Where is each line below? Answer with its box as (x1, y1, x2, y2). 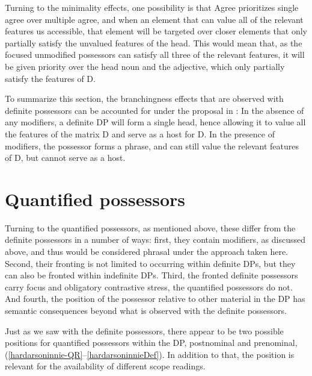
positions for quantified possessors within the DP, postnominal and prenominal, (5, 336, 298, 349)
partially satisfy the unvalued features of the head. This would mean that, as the (5, 36, 302, 49)
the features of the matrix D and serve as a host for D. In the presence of (5, 127, 275, 140)
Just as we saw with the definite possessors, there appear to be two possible (5, 324, 284, 337)
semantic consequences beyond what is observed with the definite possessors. (5, 304, 287, 316)
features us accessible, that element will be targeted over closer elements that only (5, 25, 307, 37)
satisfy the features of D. (5, 72, 96, 84)
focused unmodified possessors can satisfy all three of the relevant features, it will (5, 48, 305, 61)
